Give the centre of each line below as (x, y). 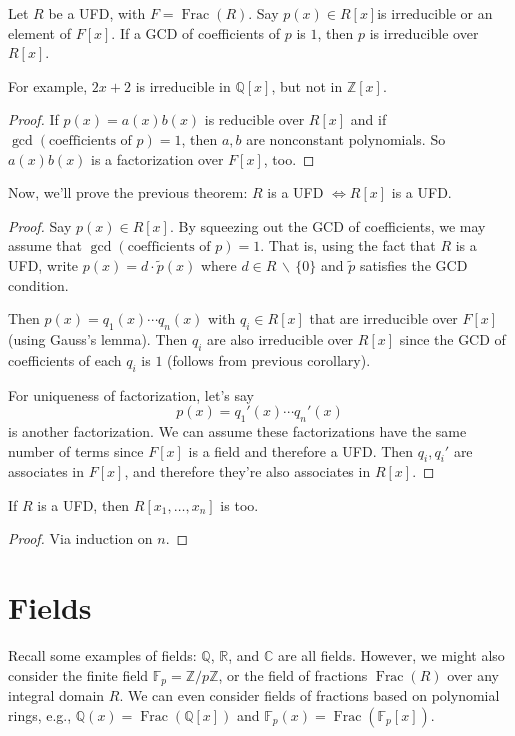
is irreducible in (183, 85)
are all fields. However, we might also (391, 655)
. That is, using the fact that (348, 245)
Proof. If (33, 119)
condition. (38, 284)
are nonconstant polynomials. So (346, 138)
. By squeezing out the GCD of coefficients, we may (327, 225)
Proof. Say (40, 225)
